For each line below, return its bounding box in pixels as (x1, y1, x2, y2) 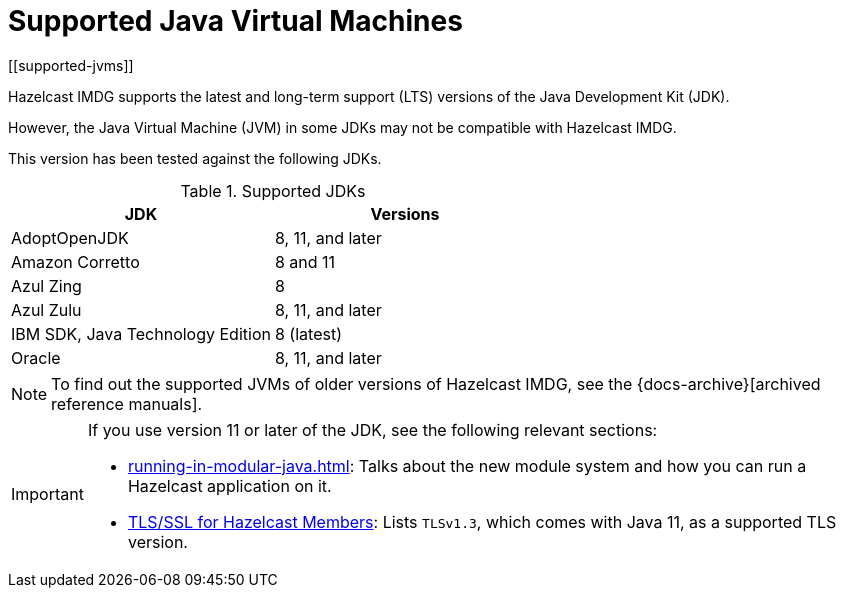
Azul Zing (11, 275, 82, 296)
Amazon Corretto (11, 251, 140, 272)
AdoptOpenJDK (11, 227, 129, 248)
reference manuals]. (51, 393, 203, 414)
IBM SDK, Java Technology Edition (11, 323, 271, 344)
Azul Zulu (11, 299, 82, 320)
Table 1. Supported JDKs (180, 180, 366, 201)
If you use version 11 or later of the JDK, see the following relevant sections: (87, 419, 658, 440)
